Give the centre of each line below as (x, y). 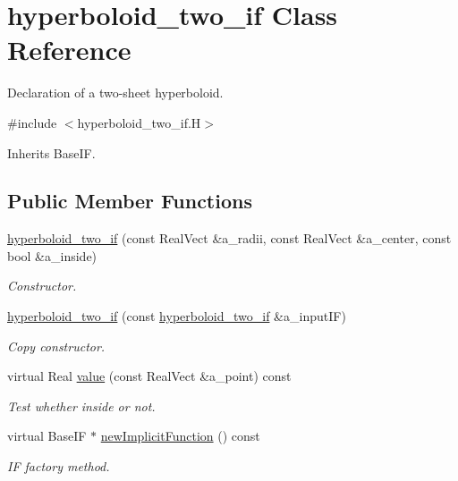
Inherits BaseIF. (51, 152)
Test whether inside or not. (81, 405)
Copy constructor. (56, 346)
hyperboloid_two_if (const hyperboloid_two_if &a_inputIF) (177, 316)
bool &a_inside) (52, 255)
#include (32, 122)
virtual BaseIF (47, 436)
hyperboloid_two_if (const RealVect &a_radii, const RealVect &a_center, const (229, 238)
